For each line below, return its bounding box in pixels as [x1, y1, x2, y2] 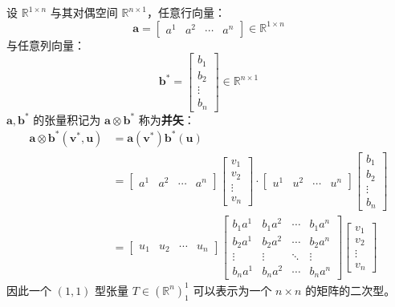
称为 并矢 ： [138, 111, 195, 127]
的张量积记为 [33, 111, 101, 127]
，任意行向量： [146, 4, 226, 20]
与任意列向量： [6, 36, 85, 53]
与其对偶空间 [50, 4, 118, 20]
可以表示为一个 [193, 281, 272, 298]
